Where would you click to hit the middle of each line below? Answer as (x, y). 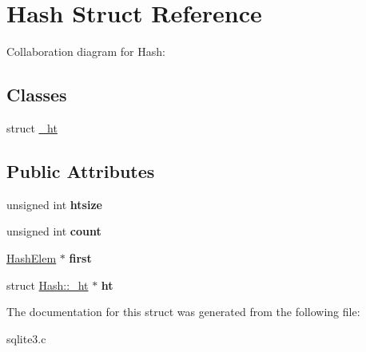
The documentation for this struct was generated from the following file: (183, 312)
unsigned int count (54, 231)
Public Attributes (81, 170)
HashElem (32, 257)
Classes (37, 95)
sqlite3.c (26, 338)
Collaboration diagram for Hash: (86, 51)
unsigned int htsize (54, 204)
